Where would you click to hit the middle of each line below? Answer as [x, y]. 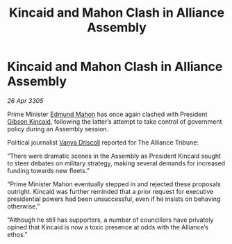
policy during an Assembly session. [58, 129]
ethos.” [17, 234]
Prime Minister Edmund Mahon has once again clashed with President [107, 114]
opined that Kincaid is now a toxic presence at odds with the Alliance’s [108, 227]
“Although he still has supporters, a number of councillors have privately [110, 220]
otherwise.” [24, 206]
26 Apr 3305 [25, 100]
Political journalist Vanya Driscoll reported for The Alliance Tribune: [103, 142]
